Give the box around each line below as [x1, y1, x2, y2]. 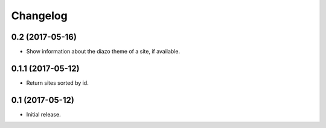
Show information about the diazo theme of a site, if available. [26, 48, 181, 55]
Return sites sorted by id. [26, 79, 89, 87]
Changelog [11, 9, 68, 22]
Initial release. [26, 111, 61, 118]
